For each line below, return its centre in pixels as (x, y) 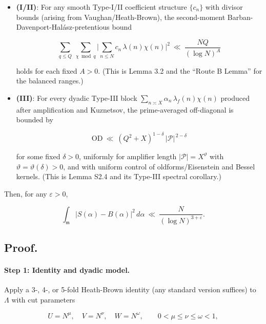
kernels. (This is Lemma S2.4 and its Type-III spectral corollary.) (119, 176)
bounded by (35, 120)
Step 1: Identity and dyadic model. (67, 269)
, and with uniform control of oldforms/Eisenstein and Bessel (159, 166)
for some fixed (38, 156)
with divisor (224, 7)
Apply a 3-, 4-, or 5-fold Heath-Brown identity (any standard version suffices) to (130, 289)
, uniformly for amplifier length (128, 156)
